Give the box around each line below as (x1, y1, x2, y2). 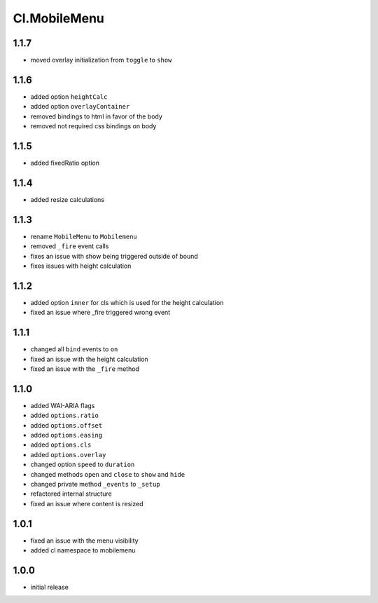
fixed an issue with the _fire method (30, 365, 140, 373)
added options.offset (30, 421, 103, 429)
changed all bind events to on (30, 345, 118, 353)
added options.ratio (30, 411, 99, 420)
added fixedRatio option (30, 158, 100, 168)
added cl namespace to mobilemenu (30, 546, 136, 555)
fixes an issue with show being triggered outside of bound (30, 252, 199, 260)
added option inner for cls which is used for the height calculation (30, 298, 224, 306)
